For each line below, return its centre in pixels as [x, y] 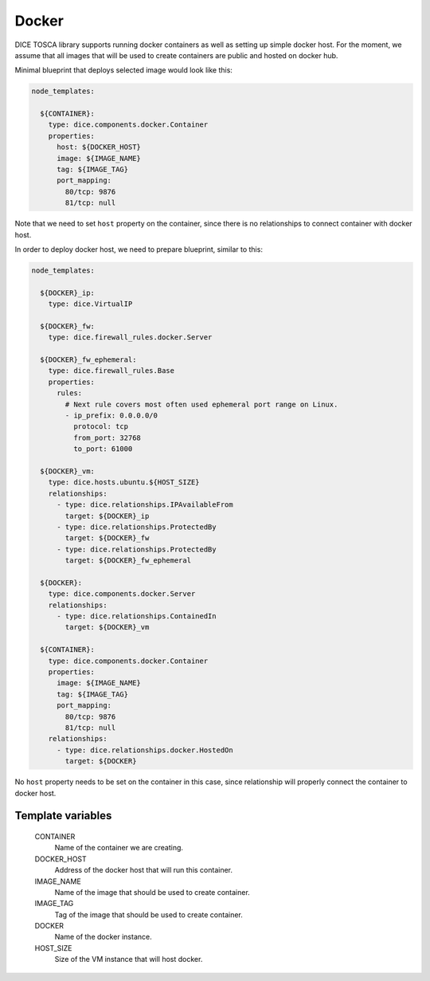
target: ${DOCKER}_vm [107, 627]
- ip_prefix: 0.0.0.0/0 [111, 416]
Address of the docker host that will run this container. [144, 870]
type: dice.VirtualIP [90, 304]
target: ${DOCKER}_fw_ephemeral [128, 561]
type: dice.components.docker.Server [122, 594]
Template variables [63, 816]
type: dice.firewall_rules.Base [111, 371]
